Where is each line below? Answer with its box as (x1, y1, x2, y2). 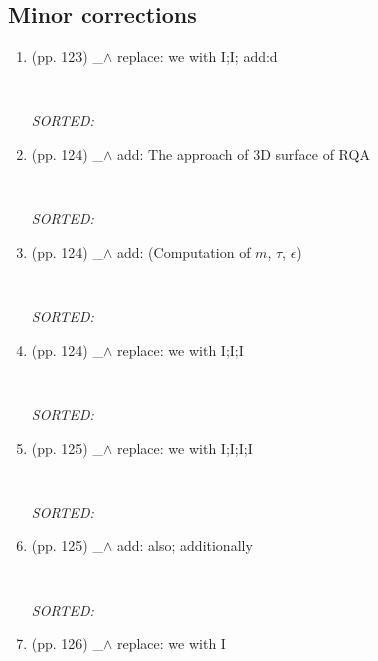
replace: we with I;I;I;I (116, 437, 253, 458)
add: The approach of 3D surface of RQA (116, 144, 370, 165)
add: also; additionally (116, 535, 253, 556)
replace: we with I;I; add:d (116, 46, 278, 67)
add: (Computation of (116, 241, 251, 262)
